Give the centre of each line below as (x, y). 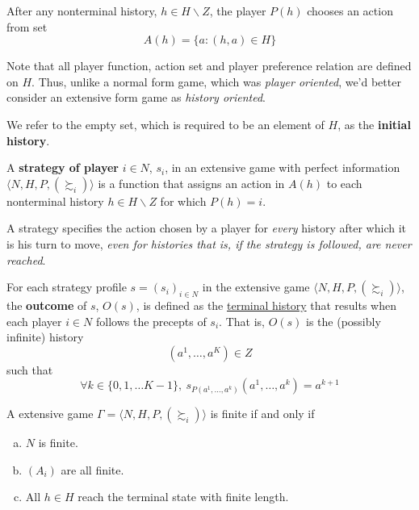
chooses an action (350, 10)
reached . (26, 259)
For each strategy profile (67, 287)
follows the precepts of (151, 321)
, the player (238, 10)
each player (34, 321)
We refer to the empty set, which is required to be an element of (166, 124)
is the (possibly (344, 321)
